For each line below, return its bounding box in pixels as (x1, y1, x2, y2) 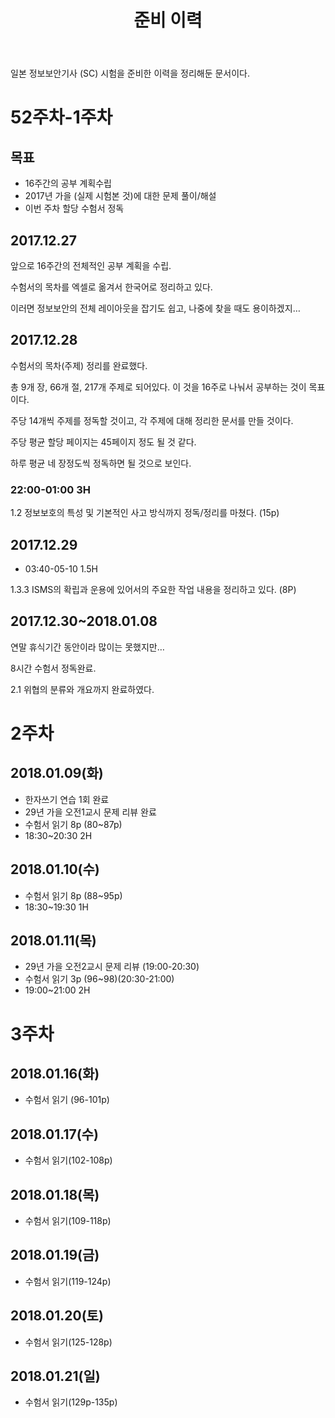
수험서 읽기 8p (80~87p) (24, 818, 123, 830)
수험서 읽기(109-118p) (24, 1214, 112, 1226)
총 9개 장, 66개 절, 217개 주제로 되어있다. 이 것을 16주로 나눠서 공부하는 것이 (10, 381, 307, 393)
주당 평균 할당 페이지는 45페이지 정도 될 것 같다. (10, 436, 197, 448)
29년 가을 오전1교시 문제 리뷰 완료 (24, 806, 157, 818)
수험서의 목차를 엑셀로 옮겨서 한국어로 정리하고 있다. (10, 281, 213, 293)
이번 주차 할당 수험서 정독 (24, 202, 125, 215)
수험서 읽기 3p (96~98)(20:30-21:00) (24, 973, 175, 985)
